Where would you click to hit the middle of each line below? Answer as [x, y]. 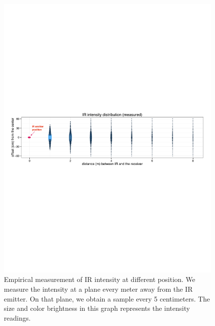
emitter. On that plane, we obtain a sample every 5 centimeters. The [107, 298]
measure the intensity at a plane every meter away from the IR [98, 289]
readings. [17, 317]
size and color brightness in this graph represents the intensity [97, 308]
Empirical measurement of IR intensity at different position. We [100, 279]
